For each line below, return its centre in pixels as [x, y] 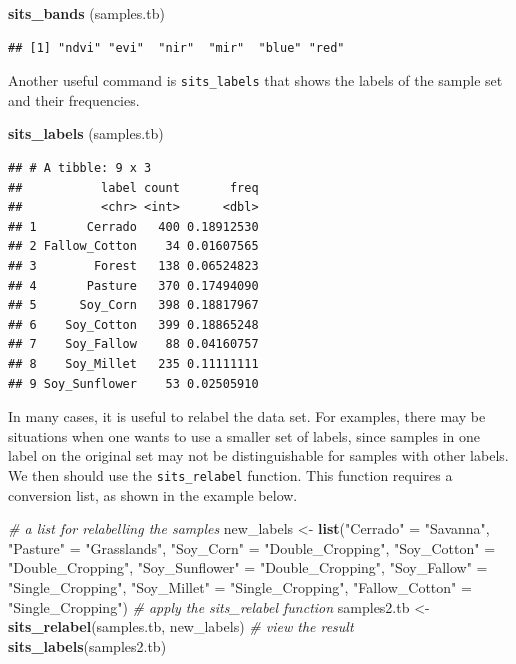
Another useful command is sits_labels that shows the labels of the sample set [255, 80]
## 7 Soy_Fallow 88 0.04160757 [133, 344]
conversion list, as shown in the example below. [153, 494]
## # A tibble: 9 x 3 [80, 168]
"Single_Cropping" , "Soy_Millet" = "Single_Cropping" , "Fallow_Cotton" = [240, 586]
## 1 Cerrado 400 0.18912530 [133, 226]
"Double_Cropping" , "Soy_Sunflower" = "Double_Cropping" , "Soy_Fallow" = [248, 567]
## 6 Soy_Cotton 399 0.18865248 [133, 324]
